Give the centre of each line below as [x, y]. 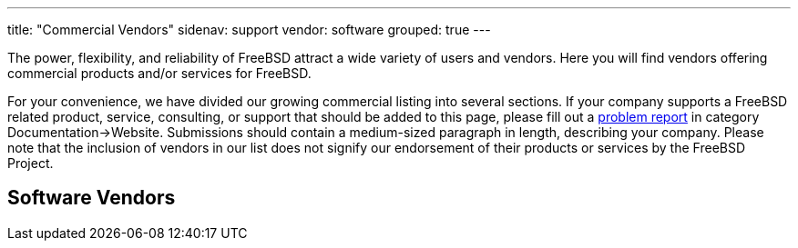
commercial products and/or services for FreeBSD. [159, 73]
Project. [31, 163]
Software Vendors [92, 198]
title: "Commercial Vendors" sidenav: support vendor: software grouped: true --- [249, 30]
